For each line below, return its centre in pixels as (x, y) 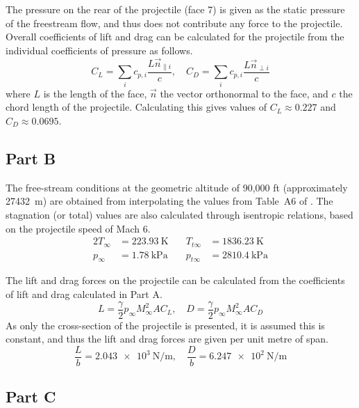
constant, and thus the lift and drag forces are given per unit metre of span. (167, 339)
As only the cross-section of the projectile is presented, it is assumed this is (165, 325)
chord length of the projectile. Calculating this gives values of (136, 107)
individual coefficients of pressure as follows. (99, 50)
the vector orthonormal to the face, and (244, 93)
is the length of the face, (95, 93)
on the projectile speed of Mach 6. (78, 228)
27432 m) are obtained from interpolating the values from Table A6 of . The (169, 201)
